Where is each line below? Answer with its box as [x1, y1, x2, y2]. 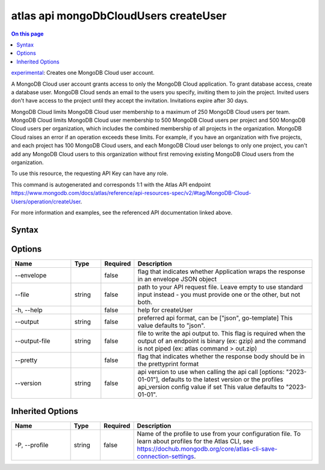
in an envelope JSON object [137, 275, 217, 283]
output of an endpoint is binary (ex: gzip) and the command [137, 337, 306, 345]
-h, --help [14, 305, 43, 314]
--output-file [14, 337, 51, 345]
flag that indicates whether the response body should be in [137, 352, 305, 360]
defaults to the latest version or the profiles [161, 375, 283, 383]
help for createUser [137, 305, 193, 314]
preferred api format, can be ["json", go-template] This [137, 314, 293, 322]
